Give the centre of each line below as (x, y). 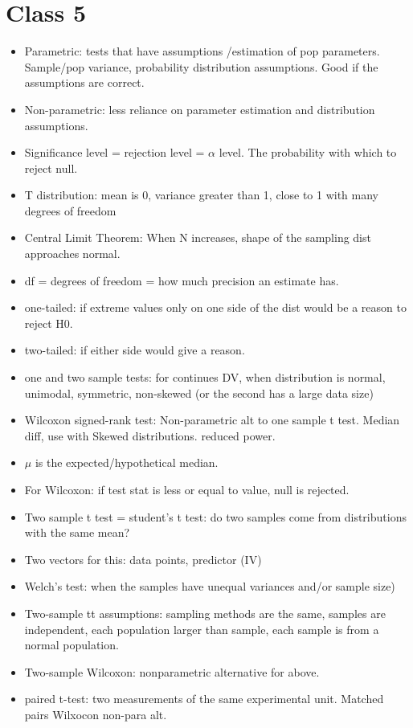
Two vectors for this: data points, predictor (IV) (143, 559)
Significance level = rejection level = (114, 152)
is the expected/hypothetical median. (127, 462)
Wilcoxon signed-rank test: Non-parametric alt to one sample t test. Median (212, 420)
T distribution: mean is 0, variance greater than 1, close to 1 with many (201, 195)
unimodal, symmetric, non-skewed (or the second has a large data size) (199, 393)
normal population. (72, 645)
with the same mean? (77, 532)
